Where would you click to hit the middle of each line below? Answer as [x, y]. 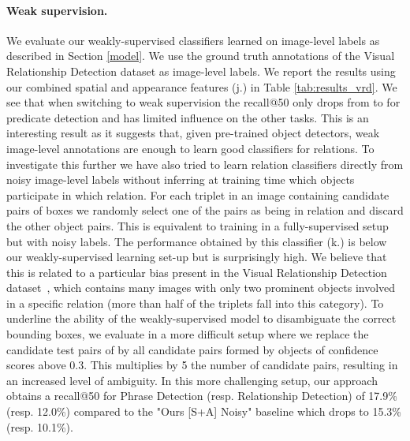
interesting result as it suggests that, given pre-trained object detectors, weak [193, 133]
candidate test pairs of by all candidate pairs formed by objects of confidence [192, 349]
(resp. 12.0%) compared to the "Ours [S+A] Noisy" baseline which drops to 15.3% [204, 411]
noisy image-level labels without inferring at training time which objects [181, 179]
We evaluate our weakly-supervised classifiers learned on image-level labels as [193, 40]
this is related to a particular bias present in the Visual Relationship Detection [197, 272]
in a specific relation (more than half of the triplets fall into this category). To [195, 303]
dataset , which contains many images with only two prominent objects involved [201, 288]
